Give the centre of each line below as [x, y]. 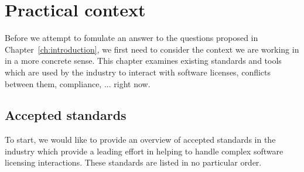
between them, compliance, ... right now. [78, 83]
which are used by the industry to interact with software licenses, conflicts [138, 72]
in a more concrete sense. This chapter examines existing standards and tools [143, 61]
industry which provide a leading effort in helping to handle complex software [144, 151]
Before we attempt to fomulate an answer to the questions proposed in [131, 38]
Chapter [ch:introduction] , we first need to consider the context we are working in [152, 49]
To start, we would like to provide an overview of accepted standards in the [140, 140]
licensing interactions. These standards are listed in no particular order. [133, 162]
